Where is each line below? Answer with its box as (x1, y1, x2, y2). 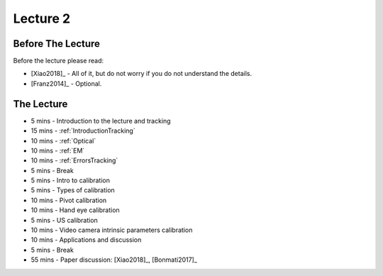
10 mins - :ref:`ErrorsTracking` (30, 156, 118, 165)
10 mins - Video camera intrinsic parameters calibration (30, 226, 193, 234)
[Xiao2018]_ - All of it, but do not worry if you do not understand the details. (30, 70, 252, 78)
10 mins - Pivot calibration (30, 196, 107, 204)
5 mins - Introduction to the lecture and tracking (30, 116, 171, 125)
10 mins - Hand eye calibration (30, 206, 120, 214)
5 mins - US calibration (30, 216, 99, 224)
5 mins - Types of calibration (30, 186, 115, 194)
